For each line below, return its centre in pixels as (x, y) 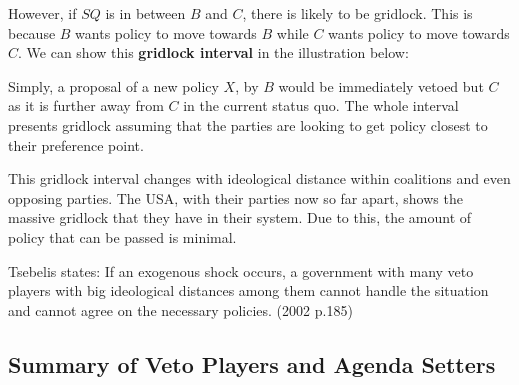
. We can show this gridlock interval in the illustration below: (213, 52)
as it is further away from (86, 105)
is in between (145, 13)
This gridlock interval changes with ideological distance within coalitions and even (259, 178)
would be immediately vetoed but (381, 85)
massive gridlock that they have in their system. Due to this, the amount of (240, 217)
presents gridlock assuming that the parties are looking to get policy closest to (248, 124)
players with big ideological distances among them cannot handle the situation (248, 290)
